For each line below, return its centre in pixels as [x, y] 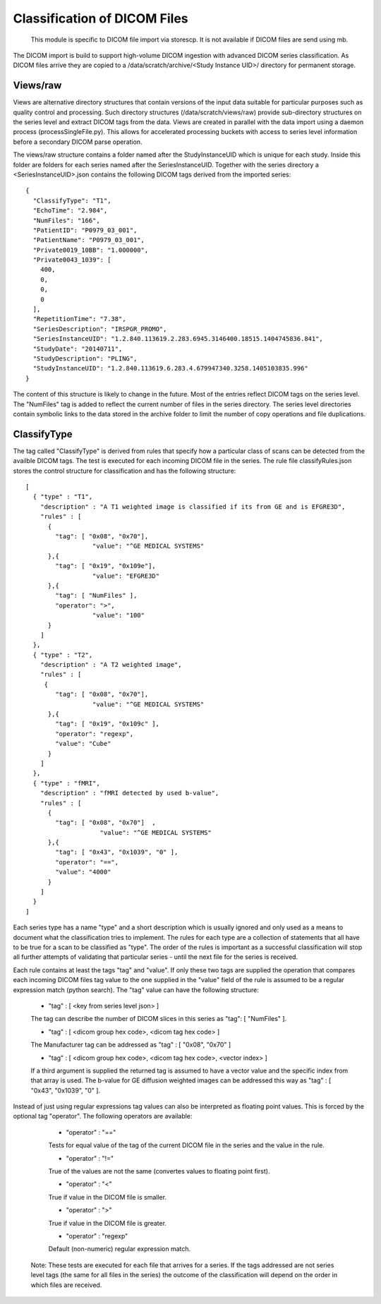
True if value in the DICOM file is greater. [108, 1223]
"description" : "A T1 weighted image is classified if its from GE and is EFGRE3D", [193, 507]
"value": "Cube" [83, 744]
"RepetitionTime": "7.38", [79, 319]
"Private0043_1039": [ [72, 260]
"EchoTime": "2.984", [70, 211]
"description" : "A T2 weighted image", [111, 665]
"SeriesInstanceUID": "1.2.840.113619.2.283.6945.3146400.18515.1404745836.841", [178, 339]
